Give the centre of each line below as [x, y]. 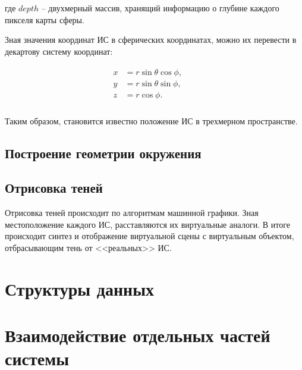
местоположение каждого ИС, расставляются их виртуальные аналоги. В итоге [147, 224]
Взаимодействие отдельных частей [138, 335]
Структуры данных [80, 288]
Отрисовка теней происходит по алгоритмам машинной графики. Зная [132, 213]
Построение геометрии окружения [103, 153]
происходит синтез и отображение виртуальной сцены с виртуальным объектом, [150, 236]
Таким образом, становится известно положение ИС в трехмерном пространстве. [151, 120]
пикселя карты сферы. [45, 19]
